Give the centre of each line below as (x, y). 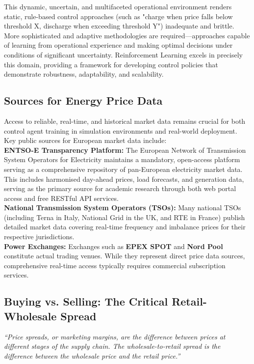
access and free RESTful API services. (61, 198)
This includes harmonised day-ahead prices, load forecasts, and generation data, (124, 179)
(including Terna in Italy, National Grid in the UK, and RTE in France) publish (125, 217)
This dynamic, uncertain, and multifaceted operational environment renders (118, 6)
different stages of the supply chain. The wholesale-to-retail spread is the (112, 346)
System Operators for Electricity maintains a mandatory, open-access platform (122, 159)
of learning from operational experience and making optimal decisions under (118, 45)
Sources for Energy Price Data (83, 100)
